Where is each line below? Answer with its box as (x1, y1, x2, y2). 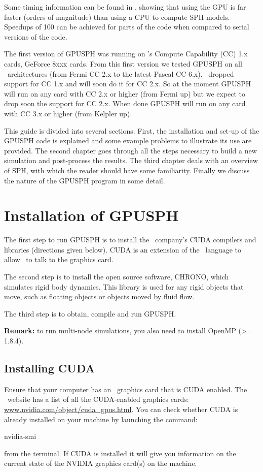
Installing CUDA (4, 360, 95, 375)
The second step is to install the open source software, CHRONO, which (4, 271, 229, 281)
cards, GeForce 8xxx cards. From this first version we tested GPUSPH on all (4, 58, 242, 69)
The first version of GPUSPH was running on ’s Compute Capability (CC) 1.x (4, 48, 248, 59)
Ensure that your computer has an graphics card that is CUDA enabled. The (4, 384, 247, 394)
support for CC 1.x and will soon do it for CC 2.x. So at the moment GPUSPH (4, 78, 251, 89)
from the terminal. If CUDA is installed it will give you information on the (4, 448, 236, 458)
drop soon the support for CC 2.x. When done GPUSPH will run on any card (4, 98, 246, 109)
